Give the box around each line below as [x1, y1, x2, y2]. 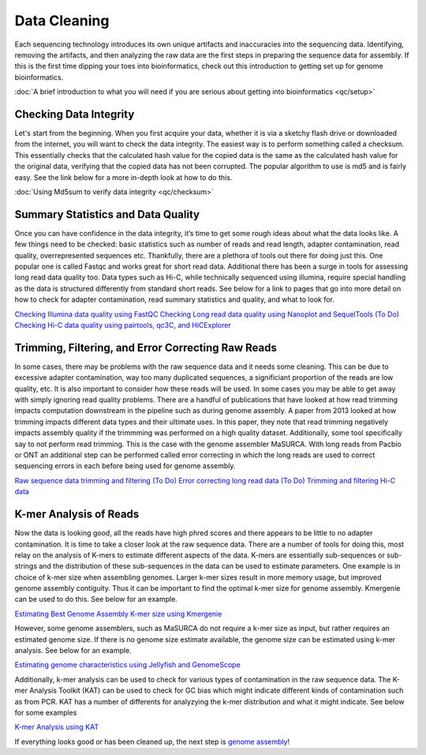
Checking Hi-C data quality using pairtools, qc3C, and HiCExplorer [14, 321, 232, 329]
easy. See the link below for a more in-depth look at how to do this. [14, 172, 233, 182]
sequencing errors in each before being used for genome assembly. [14, 461, 236, 471]
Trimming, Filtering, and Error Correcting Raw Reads [14, 340, 278, 355]
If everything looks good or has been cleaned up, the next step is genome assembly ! [14, 737, 290, 746]
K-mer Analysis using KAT [14, 723, 99, 732]
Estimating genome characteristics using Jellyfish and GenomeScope [14, 660, 241, 670]
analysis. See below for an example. [14, 646, 132, 655]
